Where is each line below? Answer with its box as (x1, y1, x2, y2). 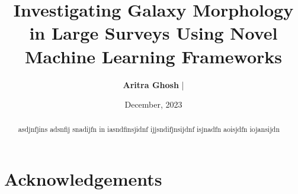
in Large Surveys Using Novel (29, 21, 278, 45)
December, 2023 (124, 98, 182, 111)
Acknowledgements (4, 167, 162, 191)
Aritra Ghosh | (123, 78, 184, 90)
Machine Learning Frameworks (25, 44, 282, 68)
